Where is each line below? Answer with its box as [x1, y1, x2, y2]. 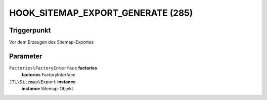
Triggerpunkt [9, 26, 51, 34]
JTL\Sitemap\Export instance [9, 79, 76, 85]
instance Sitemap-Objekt [21, 86, 74, 92]
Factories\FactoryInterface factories [9, 65, 97, 71]
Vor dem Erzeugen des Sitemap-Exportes [9, 39, 94, 45]
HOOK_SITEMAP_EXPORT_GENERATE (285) [9, 7, 193, 18]
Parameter [9, 52, 43, 60]
